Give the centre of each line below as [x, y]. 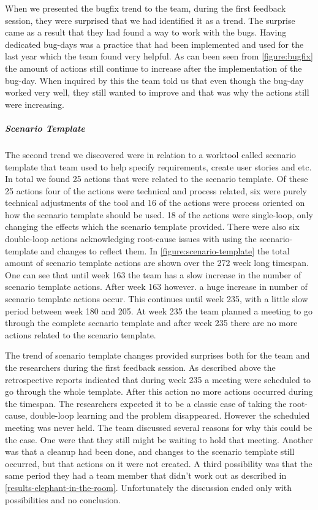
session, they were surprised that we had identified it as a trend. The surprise [150, 20]
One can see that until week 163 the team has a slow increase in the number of [153, 274]
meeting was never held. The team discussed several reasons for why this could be [159, 427]
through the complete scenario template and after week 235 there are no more [151, 323]
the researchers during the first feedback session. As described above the [140, 367]
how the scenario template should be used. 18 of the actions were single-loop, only [159, 214]
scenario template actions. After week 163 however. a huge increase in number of [156, 287]
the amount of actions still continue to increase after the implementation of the [153, 68]
